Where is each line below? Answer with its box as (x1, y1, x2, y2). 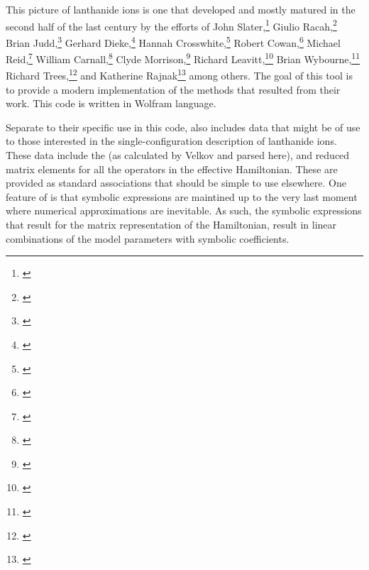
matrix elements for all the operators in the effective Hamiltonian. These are (6, 161, 338, 176)
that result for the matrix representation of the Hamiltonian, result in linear (6, 217, 337, 231)
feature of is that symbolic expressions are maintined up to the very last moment (6, 189, 358, 204)
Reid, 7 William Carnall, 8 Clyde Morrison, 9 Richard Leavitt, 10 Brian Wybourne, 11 (6, 50, 360, 66)
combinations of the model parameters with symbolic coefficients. (6, 231, 290, 246)
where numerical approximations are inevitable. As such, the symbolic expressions (6, 203, 362, 218)
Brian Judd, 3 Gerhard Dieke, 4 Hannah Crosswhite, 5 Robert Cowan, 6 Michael (6, 33, 341, 50)
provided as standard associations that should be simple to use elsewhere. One (6, 175, 346, 190)
